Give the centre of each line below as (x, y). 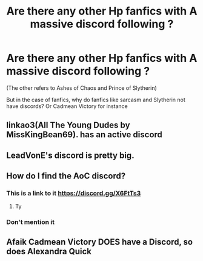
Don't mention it (30, 222)
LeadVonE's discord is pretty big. (70, 155)
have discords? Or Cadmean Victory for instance (67, 106)
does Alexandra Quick (49, 251)
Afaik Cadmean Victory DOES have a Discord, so (99, 242)
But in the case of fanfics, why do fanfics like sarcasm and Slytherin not (96, 100)
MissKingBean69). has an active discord (84, 135)
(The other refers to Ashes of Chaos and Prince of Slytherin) (82, 88)
